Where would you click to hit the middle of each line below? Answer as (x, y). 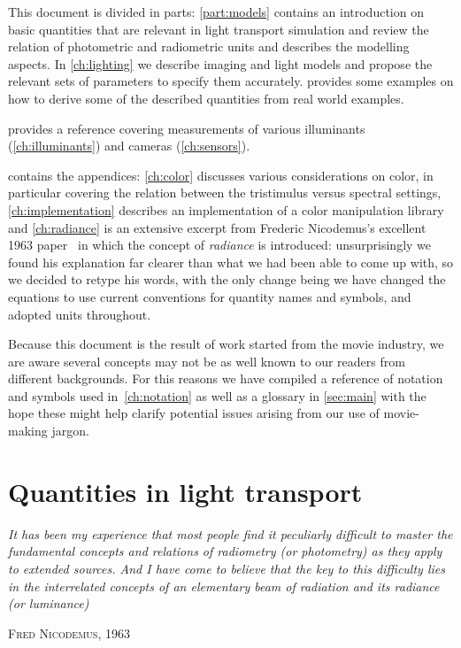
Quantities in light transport (185, 491)
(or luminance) (49, 603)
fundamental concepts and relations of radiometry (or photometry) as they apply (225, 551)
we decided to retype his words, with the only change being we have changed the (227, 279)
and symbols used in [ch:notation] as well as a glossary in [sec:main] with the (217, 395)
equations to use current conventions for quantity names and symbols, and (210, 296)
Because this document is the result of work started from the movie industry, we (226, 344)
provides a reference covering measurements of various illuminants (187, 128)
